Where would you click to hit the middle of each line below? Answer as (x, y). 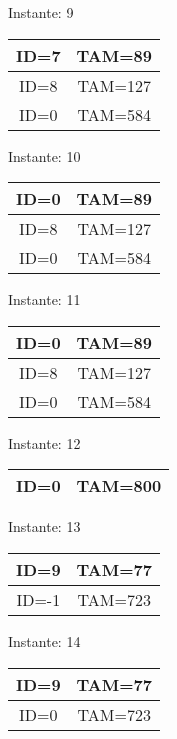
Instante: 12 (44, 442)
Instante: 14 (44, 640)
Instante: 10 (44, 155)
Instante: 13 (44, 526)
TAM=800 (119, 486)
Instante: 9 (41, 12)
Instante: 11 (44, 299)
